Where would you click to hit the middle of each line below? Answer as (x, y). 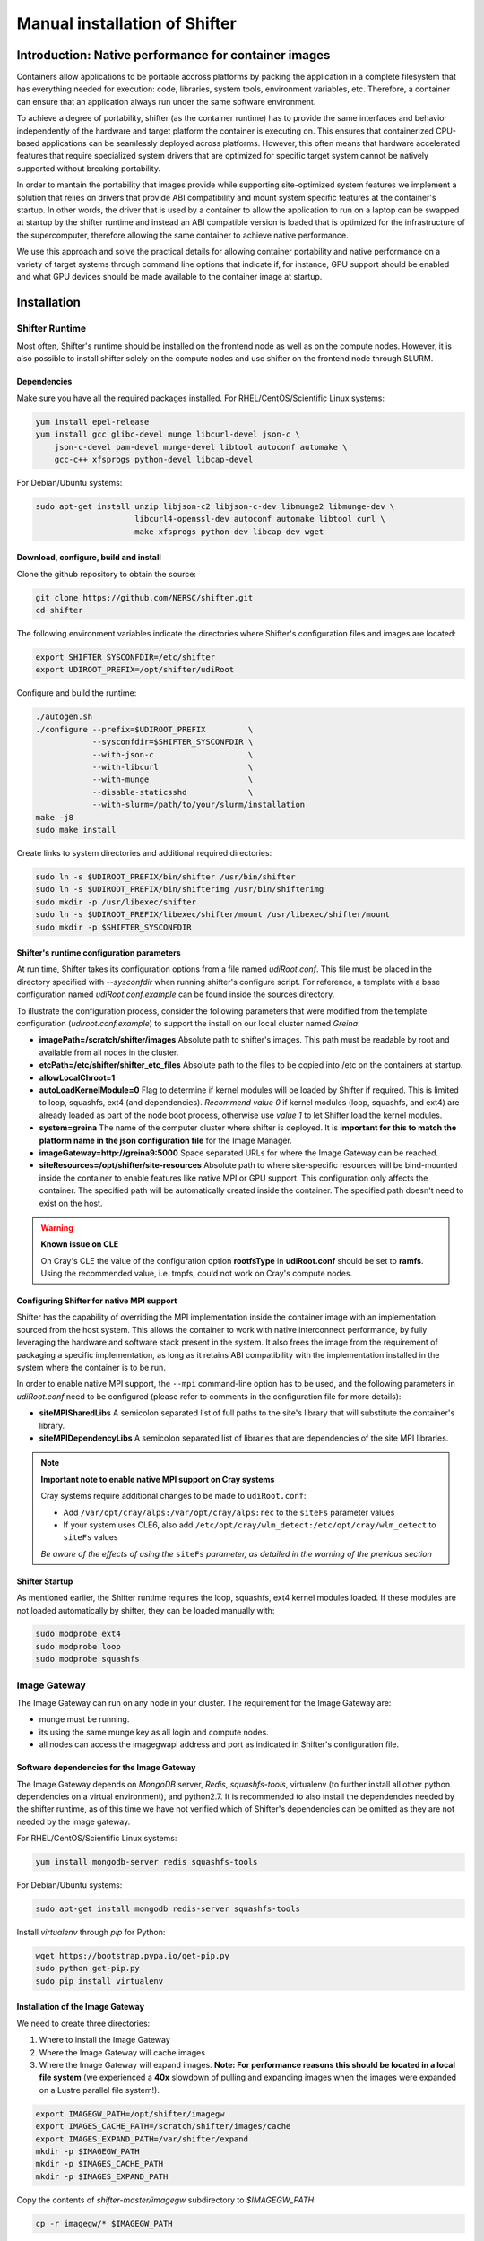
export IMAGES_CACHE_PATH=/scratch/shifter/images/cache (163, 2126)
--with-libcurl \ (173, 767)
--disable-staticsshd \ (173, 792)
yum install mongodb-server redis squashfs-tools (147, 1862)
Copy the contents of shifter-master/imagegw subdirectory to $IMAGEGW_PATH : (167, 2200)
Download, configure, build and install (89, 558)
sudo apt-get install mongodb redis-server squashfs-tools (168, 1909)
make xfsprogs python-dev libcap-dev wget (229, 532)
